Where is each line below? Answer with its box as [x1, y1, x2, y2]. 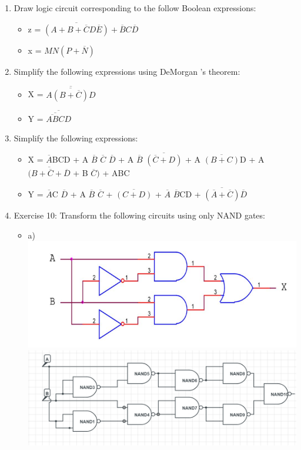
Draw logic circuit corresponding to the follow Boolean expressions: [14, 2, 256, 14]
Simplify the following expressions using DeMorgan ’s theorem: [14, 65, 240, 77]
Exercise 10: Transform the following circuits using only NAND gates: [14, 209, 265, 221]
